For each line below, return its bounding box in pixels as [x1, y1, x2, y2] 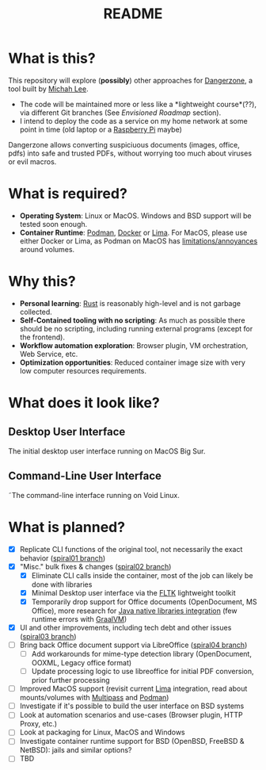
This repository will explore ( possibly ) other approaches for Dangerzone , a [8, 75, 253, 85]
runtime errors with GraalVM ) [31, 614, 127, 623]
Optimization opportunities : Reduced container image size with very [19, 358, 245, 367]
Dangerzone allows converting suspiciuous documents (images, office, [8, 140, 240, 149]
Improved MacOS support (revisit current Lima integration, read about [19, 684, 248, 694]
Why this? [8, 273, 77, 290]
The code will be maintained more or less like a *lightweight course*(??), [19, 99, 257, 109]
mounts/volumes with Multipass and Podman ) [19, 693, 169, 703]
